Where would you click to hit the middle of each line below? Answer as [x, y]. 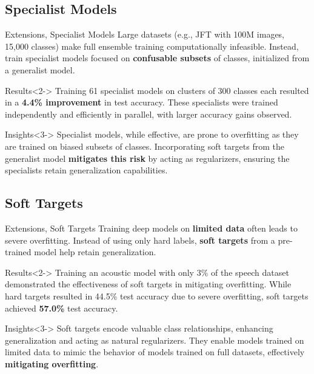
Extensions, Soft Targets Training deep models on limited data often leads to [151, 228]
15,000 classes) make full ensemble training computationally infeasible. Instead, [152, 46]
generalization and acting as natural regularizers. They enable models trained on [155, 340]
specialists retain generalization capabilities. [86, 170]
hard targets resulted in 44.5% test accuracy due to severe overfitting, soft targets [157, 296]
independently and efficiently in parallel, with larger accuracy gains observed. [149, 114]
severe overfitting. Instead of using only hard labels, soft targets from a [140, 240]
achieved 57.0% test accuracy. [62, 308]
